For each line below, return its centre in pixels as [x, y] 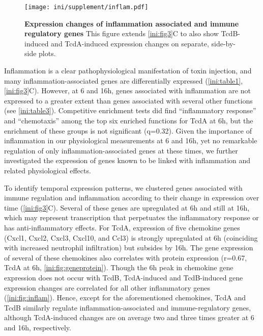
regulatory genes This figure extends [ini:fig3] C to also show [122, 33]
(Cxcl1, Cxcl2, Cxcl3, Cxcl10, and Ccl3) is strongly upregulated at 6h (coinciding [131, 237]
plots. [47, 53]
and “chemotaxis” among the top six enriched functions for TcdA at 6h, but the [129, 120]
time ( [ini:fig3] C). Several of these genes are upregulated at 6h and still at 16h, [127, 207]
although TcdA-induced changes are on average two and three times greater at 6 [129, 317]
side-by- [224, 43]
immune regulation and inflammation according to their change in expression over [132, 198]
